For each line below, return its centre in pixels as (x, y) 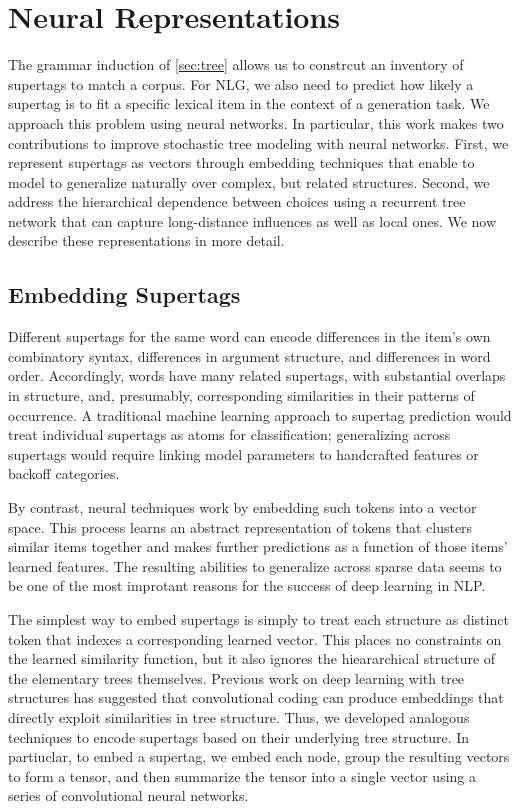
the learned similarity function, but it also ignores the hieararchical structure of (252, 658)
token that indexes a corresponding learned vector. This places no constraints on (255, 638)
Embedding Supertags (124, 294)
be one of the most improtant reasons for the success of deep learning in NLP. (247, 585)
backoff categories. (64, 473)
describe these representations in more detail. (146, 240)
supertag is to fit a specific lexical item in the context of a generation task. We (249, 103)
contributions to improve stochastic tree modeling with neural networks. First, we (258, 142)
